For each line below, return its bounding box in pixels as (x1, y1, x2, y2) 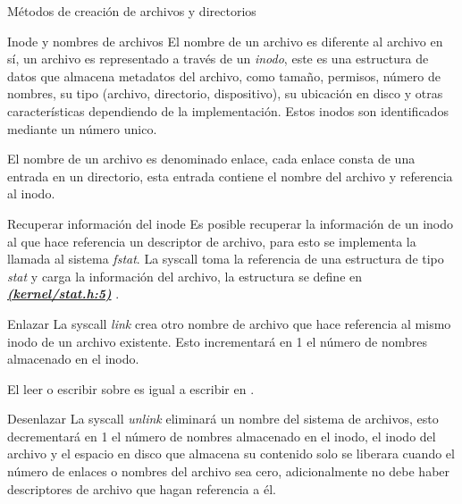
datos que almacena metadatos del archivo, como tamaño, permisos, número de (7, 66, 441, 85)
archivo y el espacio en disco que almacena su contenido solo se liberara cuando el (7, 444, 455, 463)
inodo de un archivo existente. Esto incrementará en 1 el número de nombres (7, 332, 427, 350)
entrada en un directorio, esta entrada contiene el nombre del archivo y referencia (7, 166, 453, 185)
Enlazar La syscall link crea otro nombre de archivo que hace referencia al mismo (7, 314, 451, 332)
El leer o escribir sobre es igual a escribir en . (7, 379, 255, 398)
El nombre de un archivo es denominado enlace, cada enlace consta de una (7, 149, 416, 168)
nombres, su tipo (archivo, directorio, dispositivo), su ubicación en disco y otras (7, 84, 443, 103)
